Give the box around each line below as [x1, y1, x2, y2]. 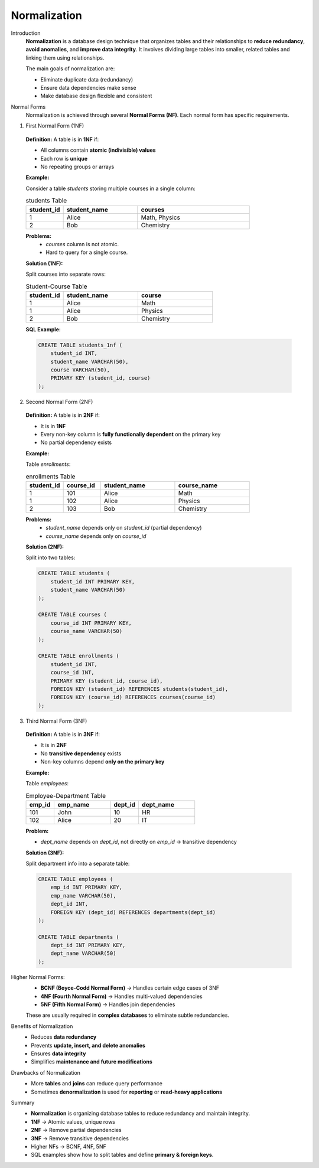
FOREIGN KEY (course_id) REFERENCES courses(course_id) [50, 694, 216, 701]
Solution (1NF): [25, 260, 63, 267]
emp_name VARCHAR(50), [50, 892, 116, 899]
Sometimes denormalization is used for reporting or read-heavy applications [31, 1088, 223, 1095]
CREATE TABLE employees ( [38, 876, 113, 882]
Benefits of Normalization [11, 1022, 73, 1030]
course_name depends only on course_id [45, 532, 147, 540]
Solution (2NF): [25, 543, 64, 550]
